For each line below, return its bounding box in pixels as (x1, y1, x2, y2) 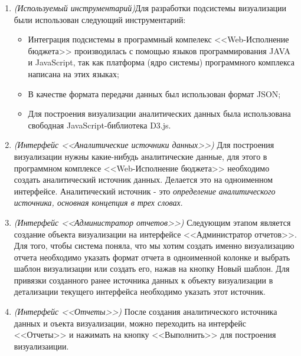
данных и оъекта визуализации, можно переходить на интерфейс (14, 317, 246, 329)
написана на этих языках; (28, 67, 119, 80)
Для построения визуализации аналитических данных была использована (28, 107, 291, 120)
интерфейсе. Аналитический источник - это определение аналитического (14, 184, 276, 197)
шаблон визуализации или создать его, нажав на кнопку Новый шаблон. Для (14, 262, 290, 275)
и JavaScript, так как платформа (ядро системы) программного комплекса (28, 56, 295, 68)
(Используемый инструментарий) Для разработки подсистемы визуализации (14, 2, 287, 14)
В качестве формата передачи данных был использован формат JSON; (28, 87, 281, 100)
